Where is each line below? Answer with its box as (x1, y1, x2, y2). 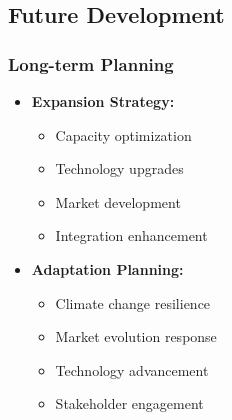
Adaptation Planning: (31, 258, 184, 279)
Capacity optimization (55, 124, 192, 145)
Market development (55, 191, 181, 212)
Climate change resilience (55, 292, 211, 313)
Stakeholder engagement (55, 393, 204, 414)
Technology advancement (55, 359, 209, 380)
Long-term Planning (8, 51, 174, 76)
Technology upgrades (55, 158, 184, 179)
